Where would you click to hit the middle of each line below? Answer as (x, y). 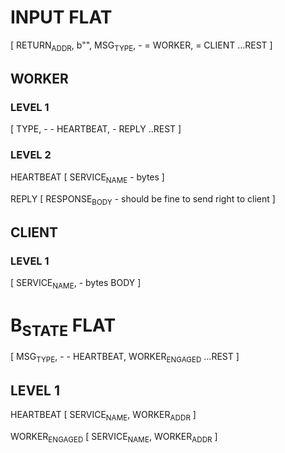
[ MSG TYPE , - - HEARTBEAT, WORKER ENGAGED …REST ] (125, 358)
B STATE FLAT (63, 327)
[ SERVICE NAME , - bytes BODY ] (76, 284)
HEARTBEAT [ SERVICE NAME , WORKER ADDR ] (103, 415)
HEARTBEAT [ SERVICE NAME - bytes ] (87, 178)
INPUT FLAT (61, 17)
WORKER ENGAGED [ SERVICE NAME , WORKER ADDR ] (114, 437)
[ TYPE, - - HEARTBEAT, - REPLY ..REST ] (96, 129)
